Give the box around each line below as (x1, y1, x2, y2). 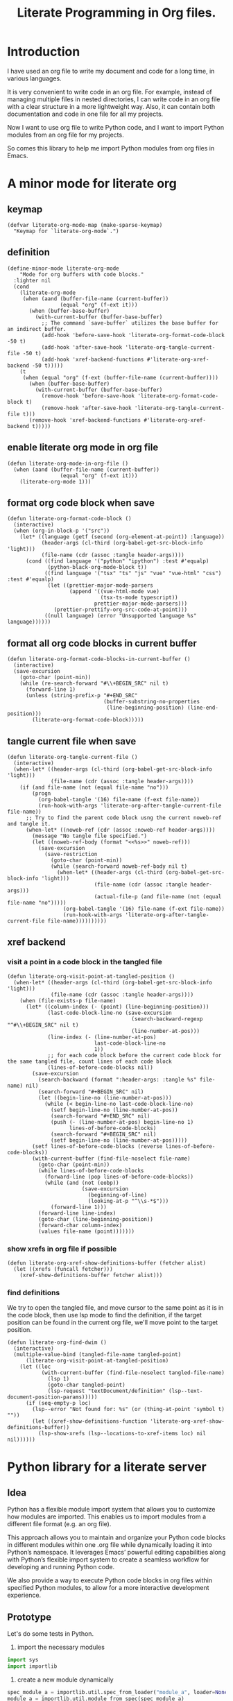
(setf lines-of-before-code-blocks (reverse (32, 1143, 163, 1149)
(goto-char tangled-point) (47, 1382, 126, 1389)
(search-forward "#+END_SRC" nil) (51, 1112, 150, 1120)
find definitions (7, 1288, 60, 1297)
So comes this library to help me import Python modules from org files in (7, 144, 215, 152)
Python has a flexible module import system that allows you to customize (7, 1505, 216, 1514)
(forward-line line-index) (37, 1209, 116, 1217)
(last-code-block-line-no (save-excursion (47, 1009, 172, 1016)
